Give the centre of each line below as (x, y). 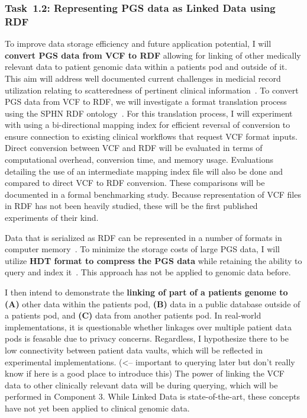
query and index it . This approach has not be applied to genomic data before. (148, 272)
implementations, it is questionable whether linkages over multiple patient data (148, 327)
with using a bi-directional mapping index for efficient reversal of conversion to (148, 125)
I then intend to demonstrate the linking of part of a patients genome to (146, 292)
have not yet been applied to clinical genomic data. (97, 408)
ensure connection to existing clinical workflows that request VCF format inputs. (151, 136)
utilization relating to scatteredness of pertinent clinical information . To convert (152, 90)
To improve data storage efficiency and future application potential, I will (138, 44)
